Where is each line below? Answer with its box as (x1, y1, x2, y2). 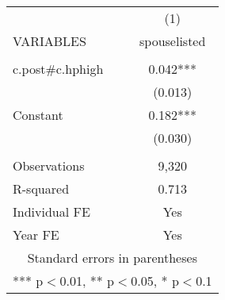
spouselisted (139, 32, 206, 50)
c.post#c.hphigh (13, 60, 104, 78)
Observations (13, 156, 85, 175)
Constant (13, 106, 63, 124)
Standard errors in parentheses (27, 248, 197, 267)
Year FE (13, 225, 59, 244)
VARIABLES (13, 32, 86, 50)
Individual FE (13, 202, 90, 221)
